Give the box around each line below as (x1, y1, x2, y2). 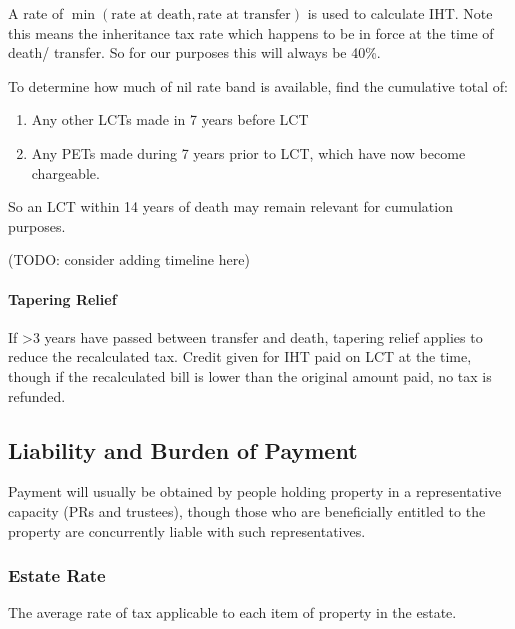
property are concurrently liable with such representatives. (8, 520, 366, 541)
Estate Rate (8, 563, 106, 588)
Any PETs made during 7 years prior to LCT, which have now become (31, 142, 466, 163)
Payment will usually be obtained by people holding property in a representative (8, 481, 502, 502)
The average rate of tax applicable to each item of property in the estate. (8, 602, 457, 623)
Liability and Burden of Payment (8, 434, 358, 465)
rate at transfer (197, 8, 291, 22)
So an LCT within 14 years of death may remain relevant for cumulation (8, 196, 453, 217)
